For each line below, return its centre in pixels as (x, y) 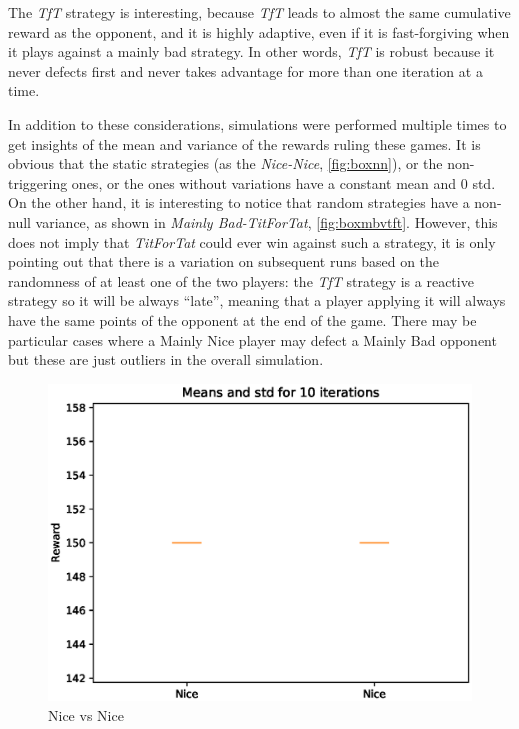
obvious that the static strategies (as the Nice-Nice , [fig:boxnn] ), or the (225, 163)
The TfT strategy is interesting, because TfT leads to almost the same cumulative (259, 12)
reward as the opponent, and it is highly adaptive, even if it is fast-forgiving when (259, 31)
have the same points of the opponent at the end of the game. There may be (242, 319)
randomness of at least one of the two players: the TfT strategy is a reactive (241, 280)
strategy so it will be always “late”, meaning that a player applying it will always (257, 300)
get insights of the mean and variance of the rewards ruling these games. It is (244, 143)
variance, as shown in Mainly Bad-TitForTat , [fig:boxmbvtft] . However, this (266, 221)
